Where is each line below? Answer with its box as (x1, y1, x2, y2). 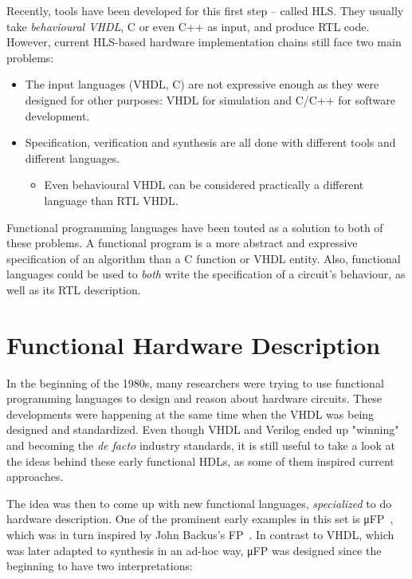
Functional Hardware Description (6, 328, 381, 360)
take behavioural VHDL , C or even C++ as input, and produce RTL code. (6, 18, 370, 34)
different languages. (25, 149, 120, 166)
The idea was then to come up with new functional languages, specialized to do (6, 494, 392, 511)
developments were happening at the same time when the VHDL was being (6, 405, 375, 422)
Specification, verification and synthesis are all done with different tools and (25, 134, 396, 151)
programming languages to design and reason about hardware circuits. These (6, 390, 383, 407)
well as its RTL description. (6, 281, 141, 297)
